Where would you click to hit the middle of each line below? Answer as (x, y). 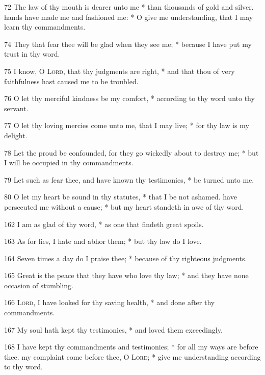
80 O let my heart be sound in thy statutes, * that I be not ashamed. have (121, 197)
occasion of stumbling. (39, 285)
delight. (16, 135)
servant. (16, 108)
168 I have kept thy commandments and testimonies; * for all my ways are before (131, 347)
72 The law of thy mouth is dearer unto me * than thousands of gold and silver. (129, 7)
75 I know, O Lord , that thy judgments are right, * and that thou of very (120, 71)
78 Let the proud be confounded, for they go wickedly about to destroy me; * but (131, 152)
